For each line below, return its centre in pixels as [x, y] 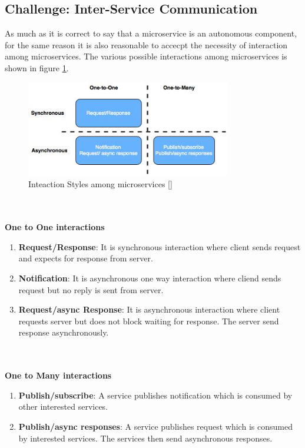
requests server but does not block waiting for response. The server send [149, 321]
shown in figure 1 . [37, 67]
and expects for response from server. [86, 258]
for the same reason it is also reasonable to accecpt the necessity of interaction [146, 44]
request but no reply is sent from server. [91, 289]
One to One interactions [55, 227]
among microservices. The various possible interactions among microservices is [146, 56]
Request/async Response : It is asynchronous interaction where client [149, 309]
